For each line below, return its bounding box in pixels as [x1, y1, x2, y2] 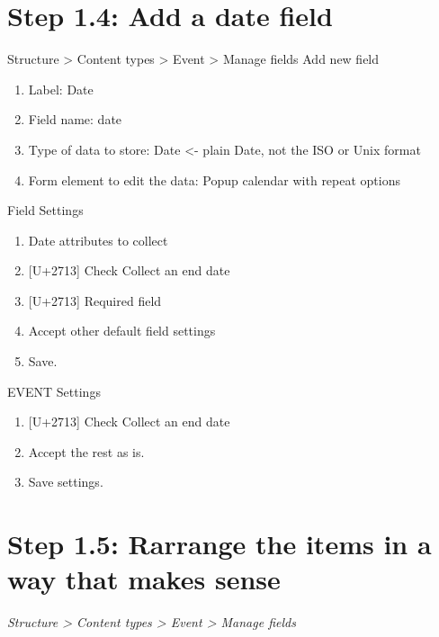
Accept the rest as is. [28, 442, 145, 461]
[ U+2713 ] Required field [28, 291, 162, 310]
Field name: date [28, 110, 122, 129]
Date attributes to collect [28, 230, 168, 249]
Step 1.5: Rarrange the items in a [7, 525, 432, 562]
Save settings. [28, 472, 103, 491]
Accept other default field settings [28, 321, 216, 340]
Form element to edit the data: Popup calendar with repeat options [28, 170, 401, 189]
